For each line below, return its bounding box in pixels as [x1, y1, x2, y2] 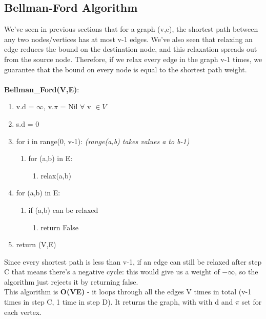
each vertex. [4, 306, 42, 317]
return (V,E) [16, 239, 56, 250]
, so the [235, 266, 258, 277]
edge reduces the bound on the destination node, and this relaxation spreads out [4, 44, 257, 54]
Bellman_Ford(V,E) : [4, 84, 79, 94]
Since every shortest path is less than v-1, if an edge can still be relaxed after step [4, 256, 262, 267]
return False [40, 222, 78, 232]
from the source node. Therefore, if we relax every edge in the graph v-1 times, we [4, 53, 262, 64]
